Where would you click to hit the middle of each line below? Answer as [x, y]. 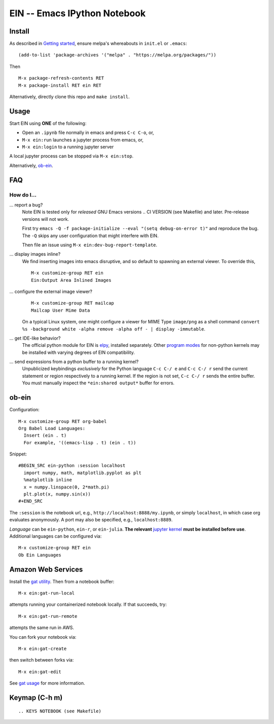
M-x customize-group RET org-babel [63, 421]
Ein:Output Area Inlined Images [71, 280]
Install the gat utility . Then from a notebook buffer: [62, 581]
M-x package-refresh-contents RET [61, 78]
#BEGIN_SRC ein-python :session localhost [72, 466]
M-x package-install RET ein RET [60, 85]
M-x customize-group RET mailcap [73, 303]
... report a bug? [26, 205]
